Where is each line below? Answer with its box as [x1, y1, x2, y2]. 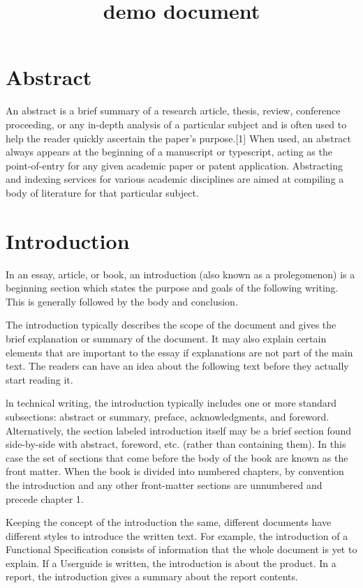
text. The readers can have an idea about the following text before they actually [6, 359, 349, 373]
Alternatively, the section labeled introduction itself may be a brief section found [6, 423, 352, 437]
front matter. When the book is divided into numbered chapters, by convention [6, 464, 344, 478]
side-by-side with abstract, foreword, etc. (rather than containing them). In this [6, 437, 346, 451]
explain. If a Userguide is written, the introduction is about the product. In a [6, 555, 336, 570]
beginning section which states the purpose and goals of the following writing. [6, 280, 339, 295]
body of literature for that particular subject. [6, 185, 199, 199]
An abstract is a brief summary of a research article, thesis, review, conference [6, 103, 341, 118]
